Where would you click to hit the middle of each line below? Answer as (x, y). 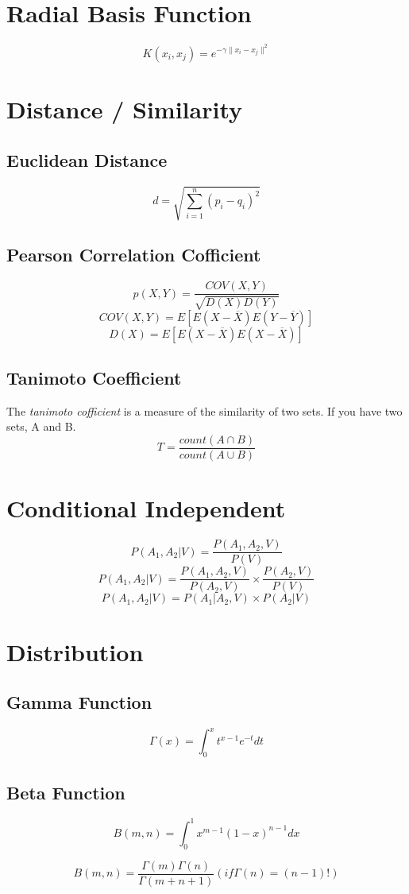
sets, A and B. (41, 426)
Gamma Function (79, 702)
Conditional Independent (146, 508)
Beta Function (66, 792)
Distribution (75, 651)
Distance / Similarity (124, 109)
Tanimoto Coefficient (94, 377)
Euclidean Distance (87, 159)
